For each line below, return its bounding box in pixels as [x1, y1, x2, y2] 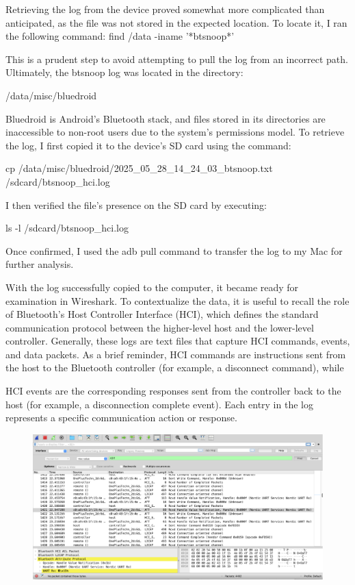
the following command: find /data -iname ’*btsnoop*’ [5, 29, 235, 43]
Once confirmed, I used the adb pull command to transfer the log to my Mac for [5, 243, 343, 258]
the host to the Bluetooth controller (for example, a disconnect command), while [5, 360, 344, 375]
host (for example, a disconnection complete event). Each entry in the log [5, 397, 313, 411]
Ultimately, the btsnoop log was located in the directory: [5, 65, 244, 79]
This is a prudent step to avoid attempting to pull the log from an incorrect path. [5, 51, 348, 66]
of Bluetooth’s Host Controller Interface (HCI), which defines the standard [5, 307, 319, 321]
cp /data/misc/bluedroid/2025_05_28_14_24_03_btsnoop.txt [5, 161, 273, 175]
